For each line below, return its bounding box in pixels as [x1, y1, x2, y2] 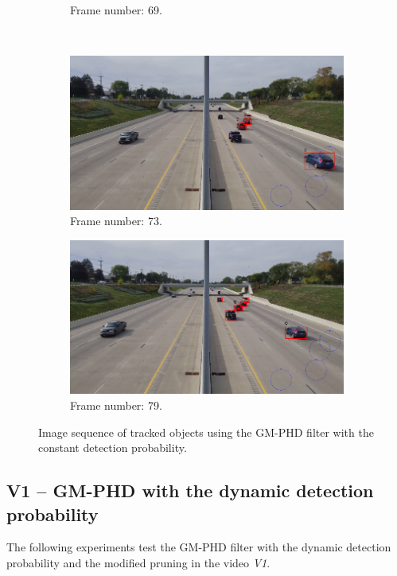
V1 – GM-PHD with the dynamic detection [6, 478, 374, 503]
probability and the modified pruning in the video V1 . [6, 554, 271, 570]
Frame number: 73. [70, 212, 162, 229]
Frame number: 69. [70, 2, 162, 18]
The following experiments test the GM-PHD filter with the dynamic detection [6, 539, 391, 555]
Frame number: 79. [70, 397, 162, 413]
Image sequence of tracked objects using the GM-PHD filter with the [38, 423, 374, 440]
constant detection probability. [38, 439, 187, 456]
